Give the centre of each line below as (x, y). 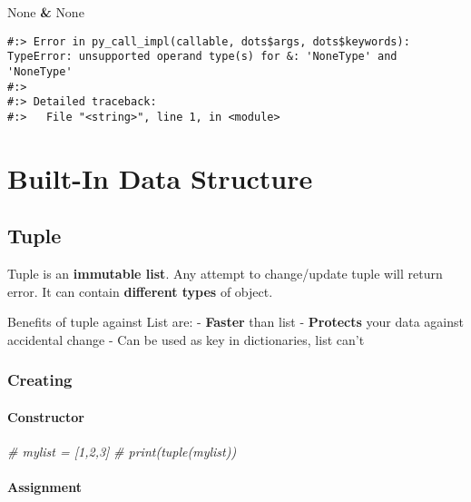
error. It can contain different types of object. (140, 291)
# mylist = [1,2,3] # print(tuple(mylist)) (122, 452)
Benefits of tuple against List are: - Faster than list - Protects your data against (235, 322)
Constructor (46, 416)
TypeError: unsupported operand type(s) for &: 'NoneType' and (202, 57)
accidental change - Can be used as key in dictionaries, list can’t (186, 339)
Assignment (44, 487)
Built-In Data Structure (160, 177)
